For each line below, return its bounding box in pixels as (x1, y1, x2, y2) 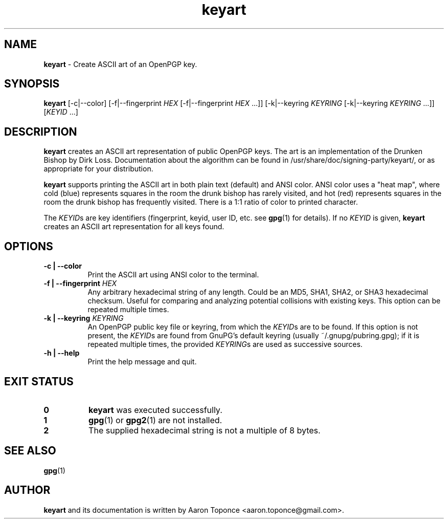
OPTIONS (4, 239, 53, 253)
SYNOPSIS (4, 77, 60, 91)
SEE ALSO (4, 444, 56, 457)
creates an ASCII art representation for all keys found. (43, 222, 225, 231)
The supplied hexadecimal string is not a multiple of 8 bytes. (88, 425, 321, 435)
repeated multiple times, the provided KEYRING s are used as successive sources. (87, 340, 363, 349)
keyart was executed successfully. (88, 404, 222, 415)
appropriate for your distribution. (43, 164, 153, 173)
